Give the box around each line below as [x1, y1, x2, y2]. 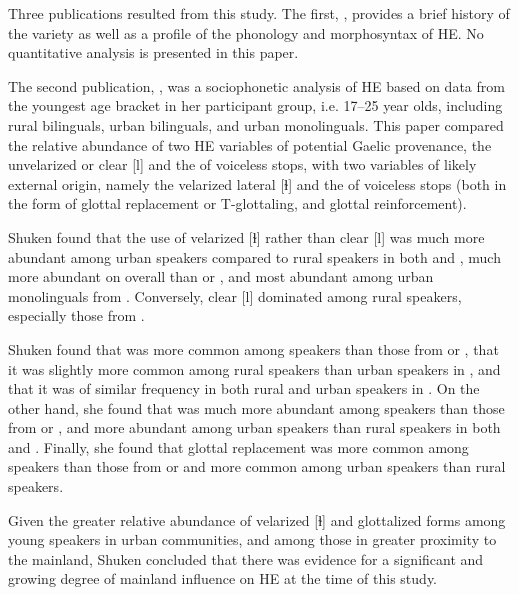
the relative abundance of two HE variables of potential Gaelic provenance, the [8, 134, 492, 155]
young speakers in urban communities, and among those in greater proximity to [8, 529, 497, 550]
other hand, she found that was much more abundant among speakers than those [8, 397, 505, 418]
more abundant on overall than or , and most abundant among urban [8, 266, 434, 287]
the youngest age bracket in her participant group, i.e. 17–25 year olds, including [8, 95, 503, 116]
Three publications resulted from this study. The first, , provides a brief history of [8, 3, 510, 23]
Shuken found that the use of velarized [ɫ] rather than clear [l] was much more [8, 226, 485, 247]
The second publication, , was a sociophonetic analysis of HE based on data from [8, 75, 505, 96]
